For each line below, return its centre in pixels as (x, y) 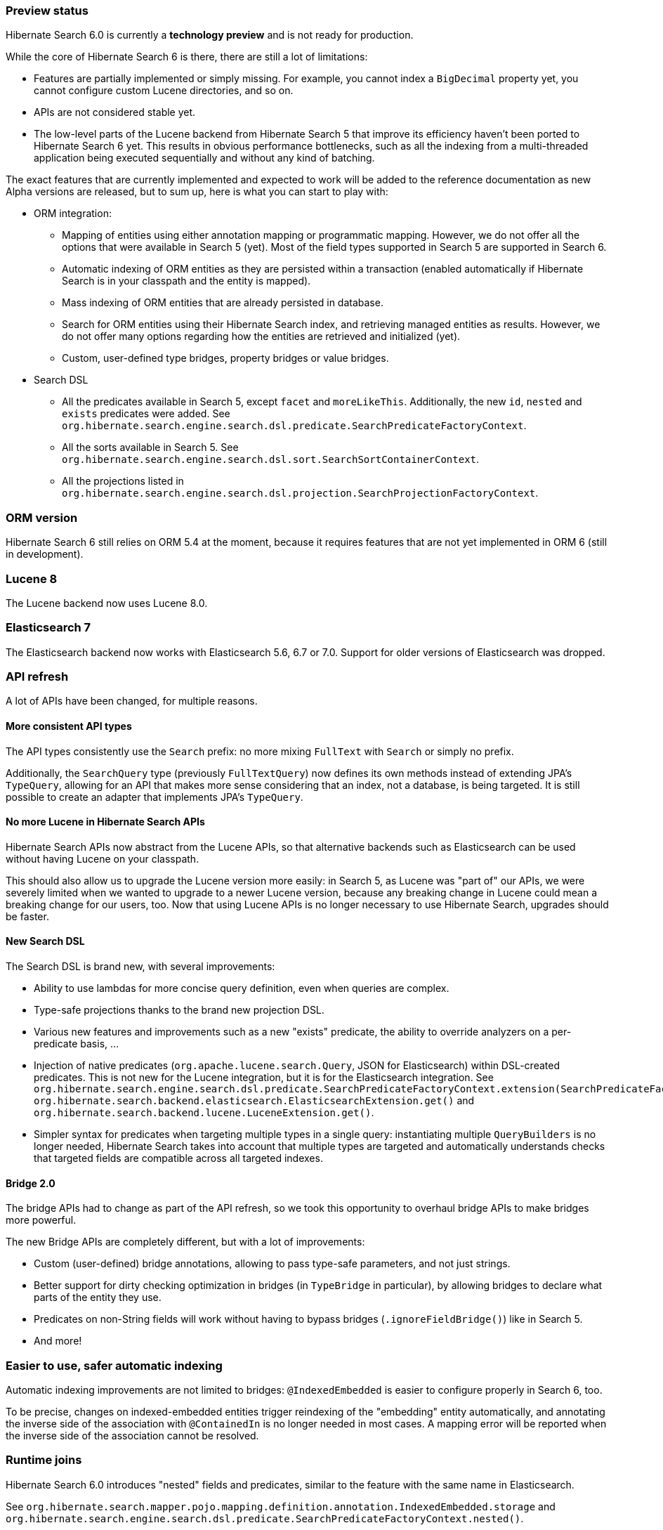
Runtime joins (44, 1460)
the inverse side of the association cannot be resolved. (132, 1436)
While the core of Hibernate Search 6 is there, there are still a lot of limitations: (187, 57)
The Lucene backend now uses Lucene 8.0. (107, 603)
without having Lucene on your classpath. (103, 858)
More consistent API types (69, 726)
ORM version (42, 517)
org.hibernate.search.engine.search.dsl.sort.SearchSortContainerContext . (271, 459)
